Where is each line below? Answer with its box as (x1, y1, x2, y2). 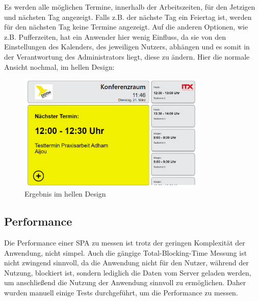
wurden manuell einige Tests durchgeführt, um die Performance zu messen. (4, 287, 238, 298)
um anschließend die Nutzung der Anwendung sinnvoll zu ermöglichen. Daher (4, 277, 246, 288)
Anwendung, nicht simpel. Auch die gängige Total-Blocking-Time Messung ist (4, 247, 247, 258)
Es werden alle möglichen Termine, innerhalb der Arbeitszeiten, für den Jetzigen (4, 2, 255, 12)
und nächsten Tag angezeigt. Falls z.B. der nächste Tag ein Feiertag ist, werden (4, 11, 252, 22)
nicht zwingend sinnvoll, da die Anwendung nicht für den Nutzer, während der (4, 257, 249, 268)
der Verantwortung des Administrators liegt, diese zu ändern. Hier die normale (4, 51, 250, 62)
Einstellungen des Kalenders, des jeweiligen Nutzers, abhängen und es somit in (4, 41, 250, 52)
